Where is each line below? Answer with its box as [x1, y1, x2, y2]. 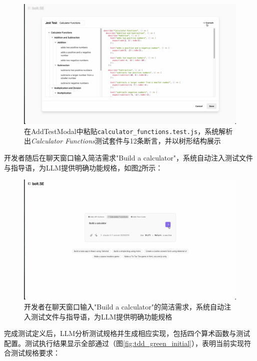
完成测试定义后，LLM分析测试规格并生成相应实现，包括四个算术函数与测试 [4, 328, 250, 338]
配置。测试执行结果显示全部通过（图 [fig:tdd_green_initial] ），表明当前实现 [4, 337, 244, 348]
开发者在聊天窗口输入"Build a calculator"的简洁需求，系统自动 [24, 301, 224, 311]
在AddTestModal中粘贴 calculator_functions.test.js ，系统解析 [24, 125, 233, 136]
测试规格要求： [10, 347, 60, 358]
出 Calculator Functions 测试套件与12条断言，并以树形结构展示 [24, 135, 221, 146]
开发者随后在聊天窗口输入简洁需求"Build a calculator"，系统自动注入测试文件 [4, 152, 253, 162]
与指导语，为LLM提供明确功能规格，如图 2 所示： [4, 162, 163, 172]
